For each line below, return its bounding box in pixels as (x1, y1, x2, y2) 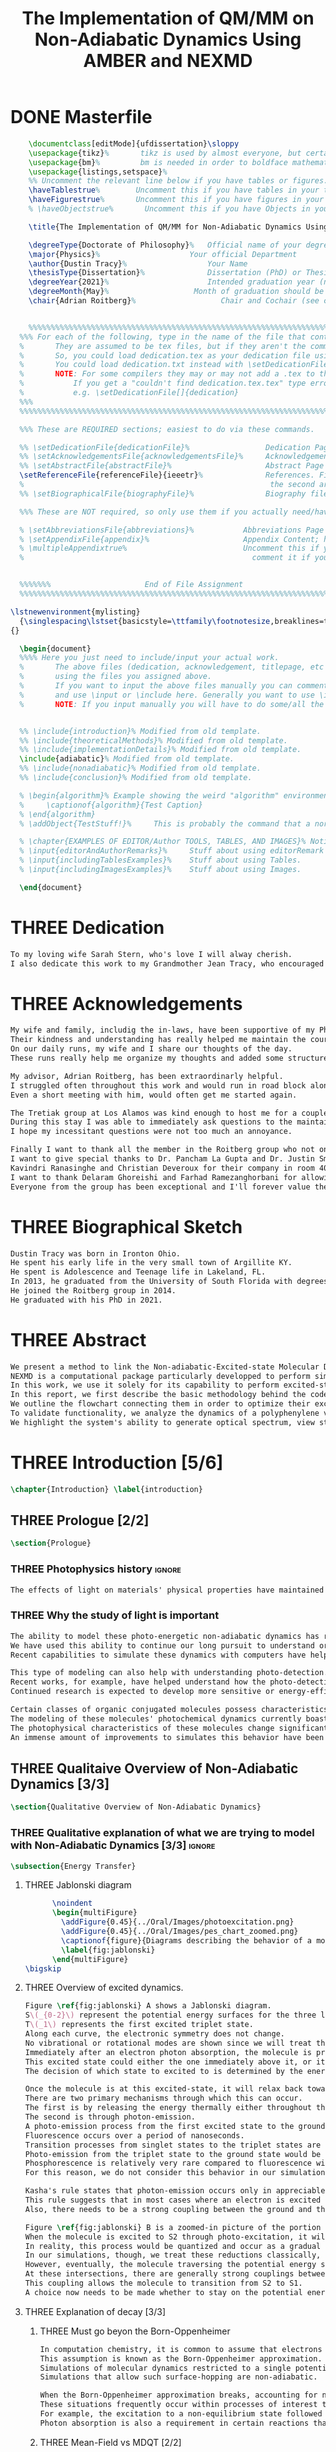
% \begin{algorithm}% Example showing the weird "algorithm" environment (19, 790, 333, 801)
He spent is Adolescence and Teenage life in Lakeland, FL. (10, 1267, 267, 1277)
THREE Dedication (10, 917, 165, 939)
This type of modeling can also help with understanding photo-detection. (10, 1668, 329, 1678)
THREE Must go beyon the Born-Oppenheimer (39, 2325, 231, 2337)
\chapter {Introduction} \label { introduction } (10, 1484, 203, 1494)
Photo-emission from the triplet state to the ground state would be (24, 2149, 322, 2159)
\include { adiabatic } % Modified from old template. (19, 754, 235, 764)
